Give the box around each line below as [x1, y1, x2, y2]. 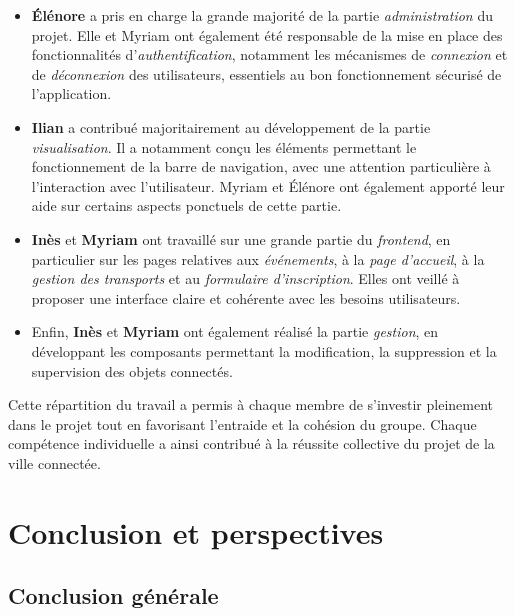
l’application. [31, 83, 112, 104]
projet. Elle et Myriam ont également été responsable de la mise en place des [31, 24, 503, 45]
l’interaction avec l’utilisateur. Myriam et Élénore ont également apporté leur [31, 175, 505, 196]
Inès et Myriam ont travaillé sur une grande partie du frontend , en [31, 228, 451, 249]
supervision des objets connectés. [31, 360, 233, 381]
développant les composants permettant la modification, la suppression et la [31, 340, 497, 361]
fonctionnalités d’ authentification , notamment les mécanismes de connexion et [31, 44, 508, 65]
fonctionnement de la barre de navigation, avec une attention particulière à [31, 156, 491, 177]
